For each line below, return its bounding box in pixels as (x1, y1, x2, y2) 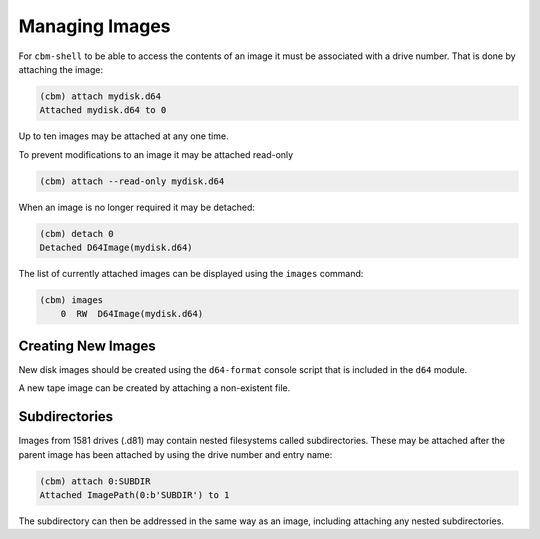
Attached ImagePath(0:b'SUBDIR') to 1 (39, 489, 230, 500)
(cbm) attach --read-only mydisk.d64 (39, 175, 225, 187)
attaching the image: (18, 63, 104, 75)
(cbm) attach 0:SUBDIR (39, 475, 151, 487)
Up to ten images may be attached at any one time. (18, 130, 229, 142)
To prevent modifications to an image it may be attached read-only (18, 148, 294, 160)
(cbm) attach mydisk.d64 (39, 90, 162, 102)
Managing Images (18, 15, 171, 37)
